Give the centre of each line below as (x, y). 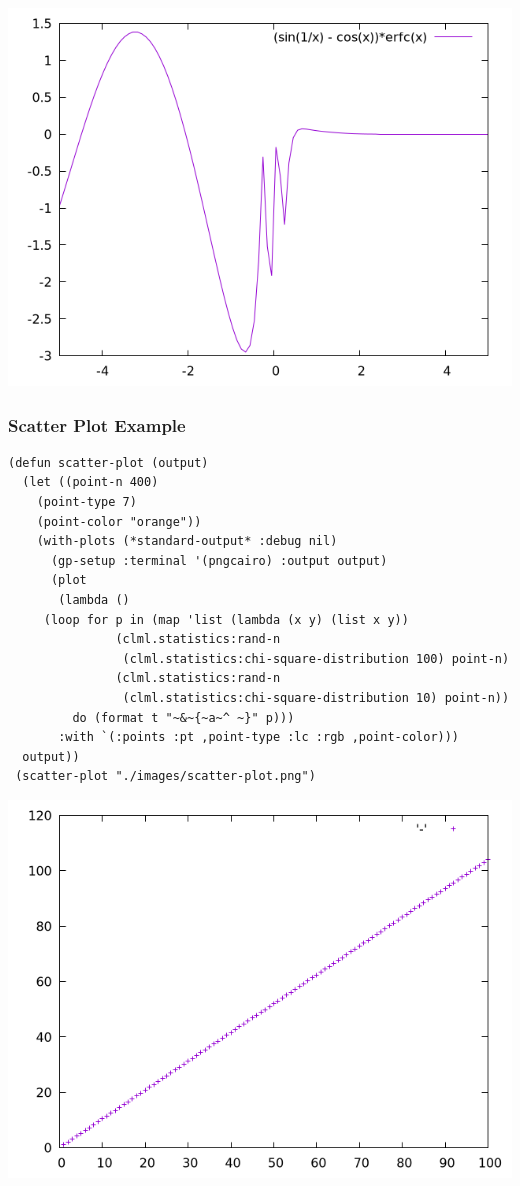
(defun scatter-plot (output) (108, 462)
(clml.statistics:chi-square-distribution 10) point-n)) (316, 697)
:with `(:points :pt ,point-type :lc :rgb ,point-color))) (259, 737)
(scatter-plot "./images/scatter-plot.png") (165, 776)
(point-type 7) (86, 502)
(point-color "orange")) (119, 521)
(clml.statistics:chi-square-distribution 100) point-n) (316, 658)
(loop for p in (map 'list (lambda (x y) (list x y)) (226, 619)
